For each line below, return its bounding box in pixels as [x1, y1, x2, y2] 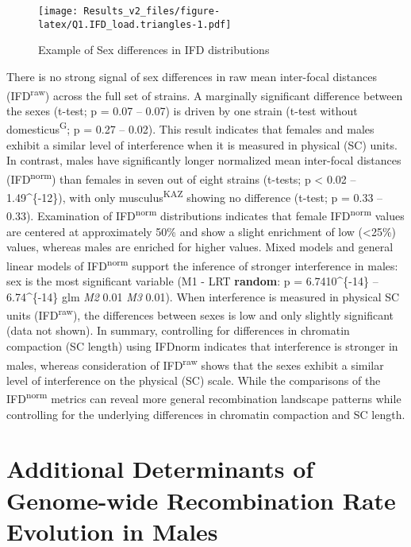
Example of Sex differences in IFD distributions [38, 41, 270, 58]
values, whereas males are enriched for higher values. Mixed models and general [6, 239, 394, 255]
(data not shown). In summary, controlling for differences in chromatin [6, 322, 350, 339]
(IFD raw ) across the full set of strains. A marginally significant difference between [6, 84, 403, 103]
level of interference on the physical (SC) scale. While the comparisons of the [6, 371, 381, 388]
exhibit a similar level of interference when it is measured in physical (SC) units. [6, 136, 398, 153]
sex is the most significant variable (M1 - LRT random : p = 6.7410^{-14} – [6, 272, 378, 289]
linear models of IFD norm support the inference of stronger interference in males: [6, 254, 398, 273]
